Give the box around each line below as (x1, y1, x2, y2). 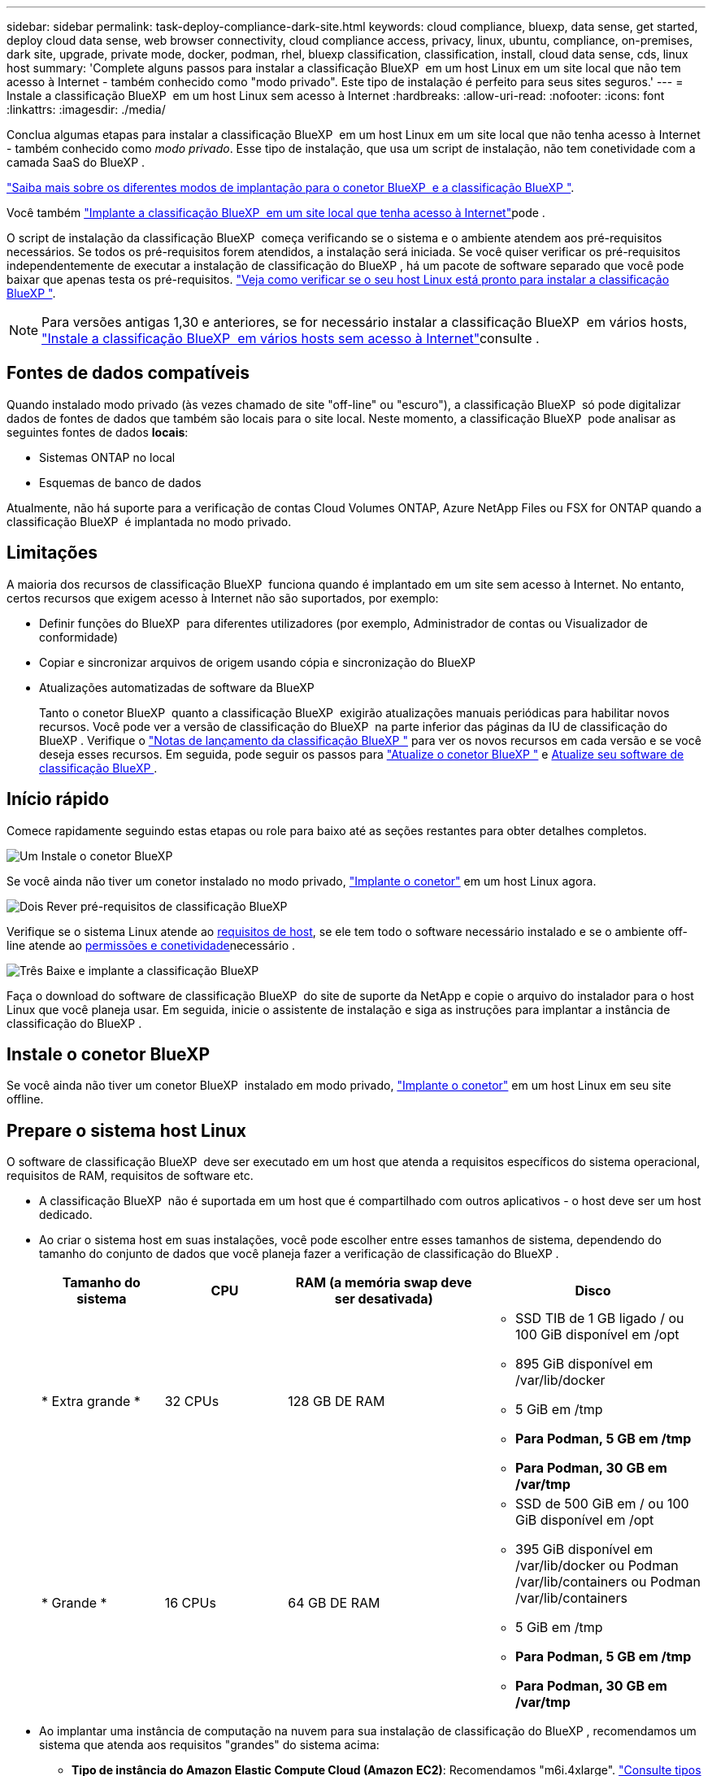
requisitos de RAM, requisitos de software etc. (7, 1169, 254, 1183)
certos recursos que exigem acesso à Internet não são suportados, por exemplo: (7, 590, 439, 605)
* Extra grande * (41, 1393, 141, 1410)
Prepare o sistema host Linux (7, 1120, 246, 1141)
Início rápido (7, 789, 110, 810)
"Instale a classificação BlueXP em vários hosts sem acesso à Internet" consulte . (41, 330, 540, 346)
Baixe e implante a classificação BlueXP (46, 963, 259, 977)
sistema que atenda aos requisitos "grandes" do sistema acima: (39, 1738, 380, 1752)
